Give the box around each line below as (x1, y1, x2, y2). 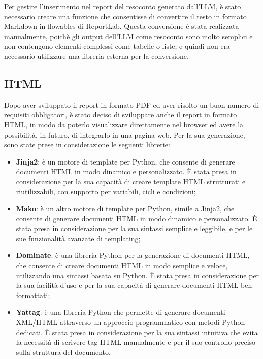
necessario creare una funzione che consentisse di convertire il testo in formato (4, 11, 247, 21)
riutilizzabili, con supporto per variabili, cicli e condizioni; (16, 186, 196, 197)
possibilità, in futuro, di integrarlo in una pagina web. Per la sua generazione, (4, 129, 245, 140)
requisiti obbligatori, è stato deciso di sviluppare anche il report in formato (4, 109, 237, 120)
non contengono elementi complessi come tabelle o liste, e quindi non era (4, 41, 231, 51)
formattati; (16, 289, 50, 300)
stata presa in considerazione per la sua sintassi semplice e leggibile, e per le (16, 223, 253, 234)
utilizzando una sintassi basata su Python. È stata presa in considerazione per (16, 270, 259, 280)
